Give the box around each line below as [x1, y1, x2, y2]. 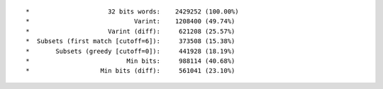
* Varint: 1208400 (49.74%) [26, 18, 235, 25]
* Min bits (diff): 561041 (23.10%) [26, 67, 235, 75]
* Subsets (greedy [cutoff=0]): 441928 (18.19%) [26, 47, 235, 55]
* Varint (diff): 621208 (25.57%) [26, 27, 235, 35]
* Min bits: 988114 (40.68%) [26, 57, 235, 65]
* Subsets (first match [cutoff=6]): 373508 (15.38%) [26, 37, 235, 45]
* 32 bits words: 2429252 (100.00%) [26, 8, 239, 16]
